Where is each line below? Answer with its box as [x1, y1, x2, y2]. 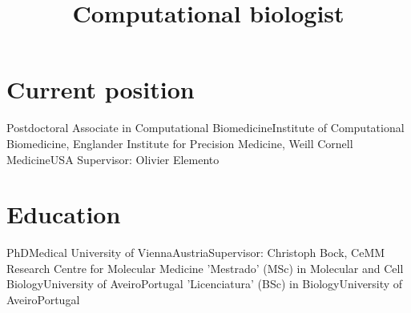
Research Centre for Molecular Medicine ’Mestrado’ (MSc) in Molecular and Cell [6, 259, 404, 276]
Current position [6, 73, 195, 106]
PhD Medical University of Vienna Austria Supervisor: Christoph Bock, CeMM [6, 244, 385, 261]
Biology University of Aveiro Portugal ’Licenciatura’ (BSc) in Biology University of [6, 275, 403, 292]
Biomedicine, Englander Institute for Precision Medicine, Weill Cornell [6, 134, 353, 151]
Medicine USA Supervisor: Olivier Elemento [6, 150, 220, 167]
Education [6, 198, 121, 231]
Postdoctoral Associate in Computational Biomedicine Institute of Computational [6, 119, 405, 136]
